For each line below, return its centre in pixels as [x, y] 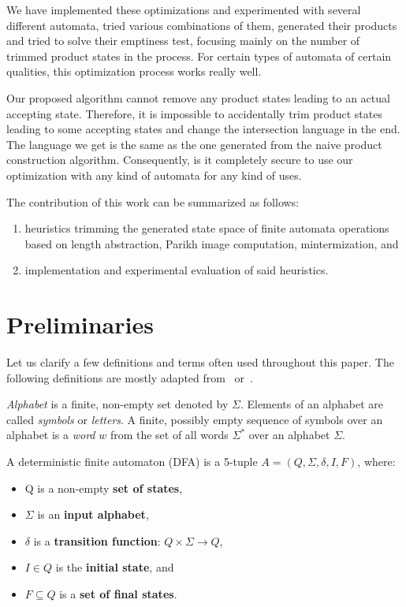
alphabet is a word [51, 435]
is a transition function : [97, 540]
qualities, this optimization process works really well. [134, 71]
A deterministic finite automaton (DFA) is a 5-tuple [132, 461]
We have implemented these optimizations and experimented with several [184, 9]
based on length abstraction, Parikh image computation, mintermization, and [212, 243]
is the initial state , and [115, 567]
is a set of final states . [118, 593]
